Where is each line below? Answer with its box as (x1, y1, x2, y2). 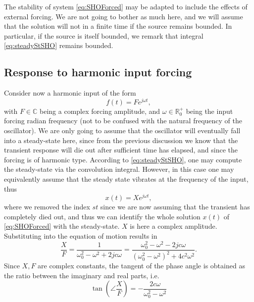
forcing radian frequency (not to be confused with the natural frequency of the (4, 115, 242, 126)
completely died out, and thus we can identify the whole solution (4, 211, 201, 221)
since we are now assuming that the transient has (100, 201, 250, 212)
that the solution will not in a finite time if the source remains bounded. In (4, 21, 232, 31)
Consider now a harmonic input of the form (4, 88, 136, 98)
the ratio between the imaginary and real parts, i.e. (4, 270, 159, 280)
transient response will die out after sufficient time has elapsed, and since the (4, 145, 238, 155)
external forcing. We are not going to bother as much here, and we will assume (4, 11, 243, 21)
